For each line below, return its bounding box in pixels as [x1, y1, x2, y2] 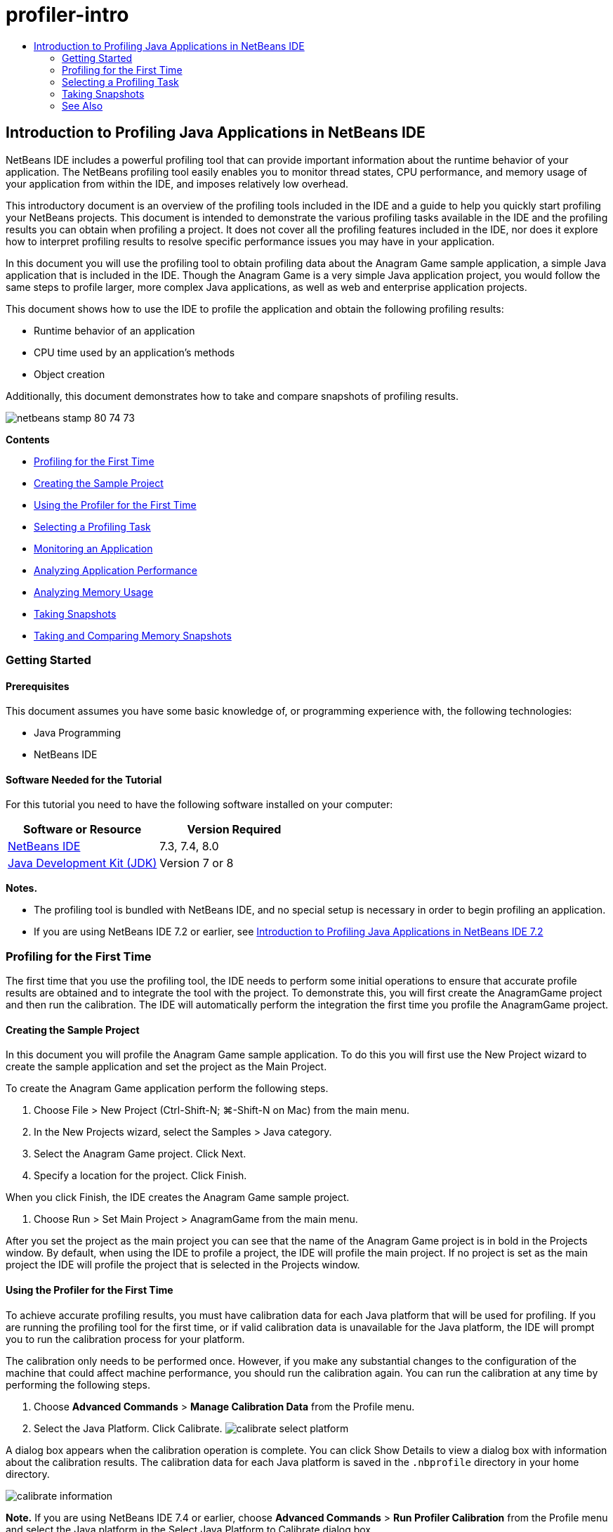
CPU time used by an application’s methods [34, 346, 235, 358]
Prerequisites [6, 680, 70, 692]
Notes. [6, 882, 38, 895]
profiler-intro [6, 3, 129, 27]
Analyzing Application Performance [34, 564, 197, 576]
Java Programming [34, 727, 121, 739]
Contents [6, 433, 50, 446]
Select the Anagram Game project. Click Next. [34, 1148, 246, 1160]
